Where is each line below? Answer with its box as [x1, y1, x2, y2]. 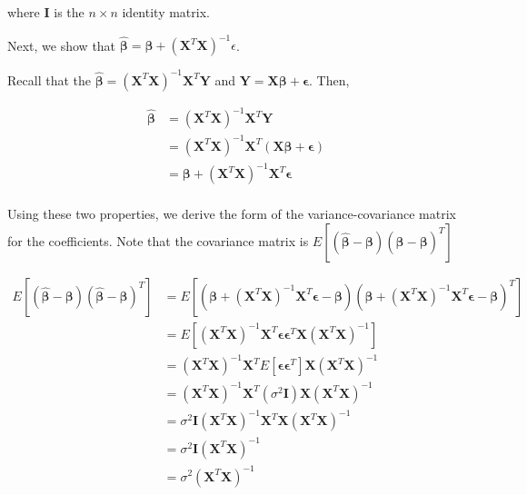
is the [54, 3, 85, 21]
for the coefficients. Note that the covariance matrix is [7, 231, 309, 250]
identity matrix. [122, 3, 210, 21]
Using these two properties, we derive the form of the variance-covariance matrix [7, 204, 456, 223]
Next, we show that [7, 35, 116, 54]
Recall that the [7, 70, 91, 89]
